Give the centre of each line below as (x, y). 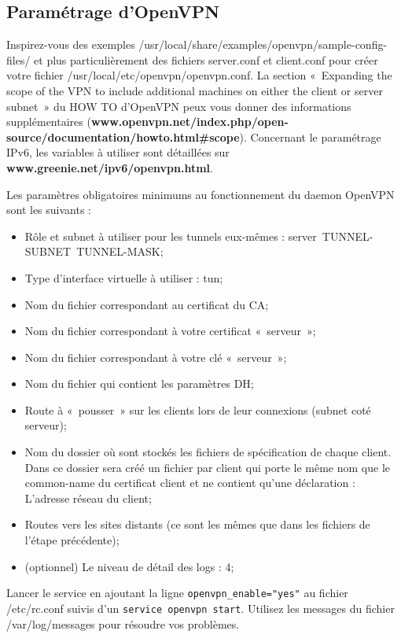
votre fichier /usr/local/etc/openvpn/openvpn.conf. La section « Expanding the (199, 75)
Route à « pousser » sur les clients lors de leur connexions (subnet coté (198, 409)
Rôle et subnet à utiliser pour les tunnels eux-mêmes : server (171, 236)
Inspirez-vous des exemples (71, 44)
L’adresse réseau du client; (88, 498)
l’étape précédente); (72, 540)
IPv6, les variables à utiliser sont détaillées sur (118, 152)
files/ (18, 59)
